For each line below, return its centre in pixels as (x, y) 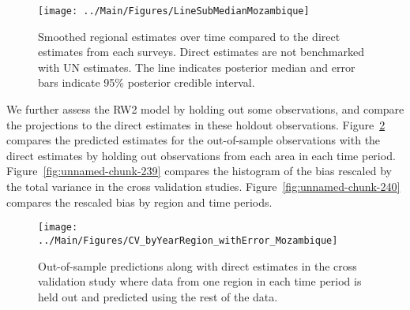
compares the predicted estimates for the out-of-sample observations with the (194, 140)
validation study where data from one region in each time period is (200, 281)
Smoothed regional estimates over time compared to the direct (189, 36)
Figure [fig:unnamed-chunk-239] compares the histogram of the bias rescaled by (199, 171)
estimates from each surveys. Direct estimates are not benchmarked (201, 52)
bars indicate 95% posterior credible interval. (147, 82)
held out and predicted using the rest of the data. (158, 296)
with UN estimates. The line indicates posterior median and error (197, 67)
